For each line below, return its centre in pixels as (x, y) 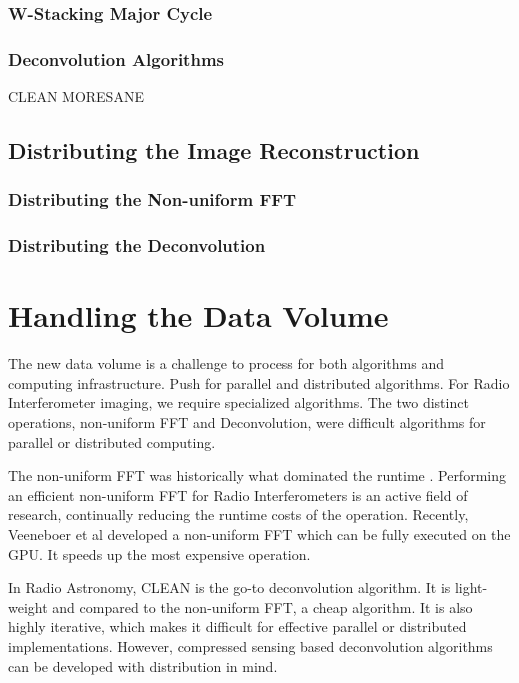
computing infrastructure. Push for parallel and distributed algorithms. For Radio (259, 382)
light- (471, 587)
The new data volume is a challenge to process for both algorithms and (226, 363)
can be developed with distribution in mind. (143, 665)
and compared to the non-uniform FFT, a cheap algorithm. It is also (262, 606)
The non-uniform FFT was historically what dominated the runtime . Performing (257, 475)
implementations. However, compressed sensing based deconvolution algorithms (250, 645)
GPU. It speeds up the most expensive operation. (159, 553)
